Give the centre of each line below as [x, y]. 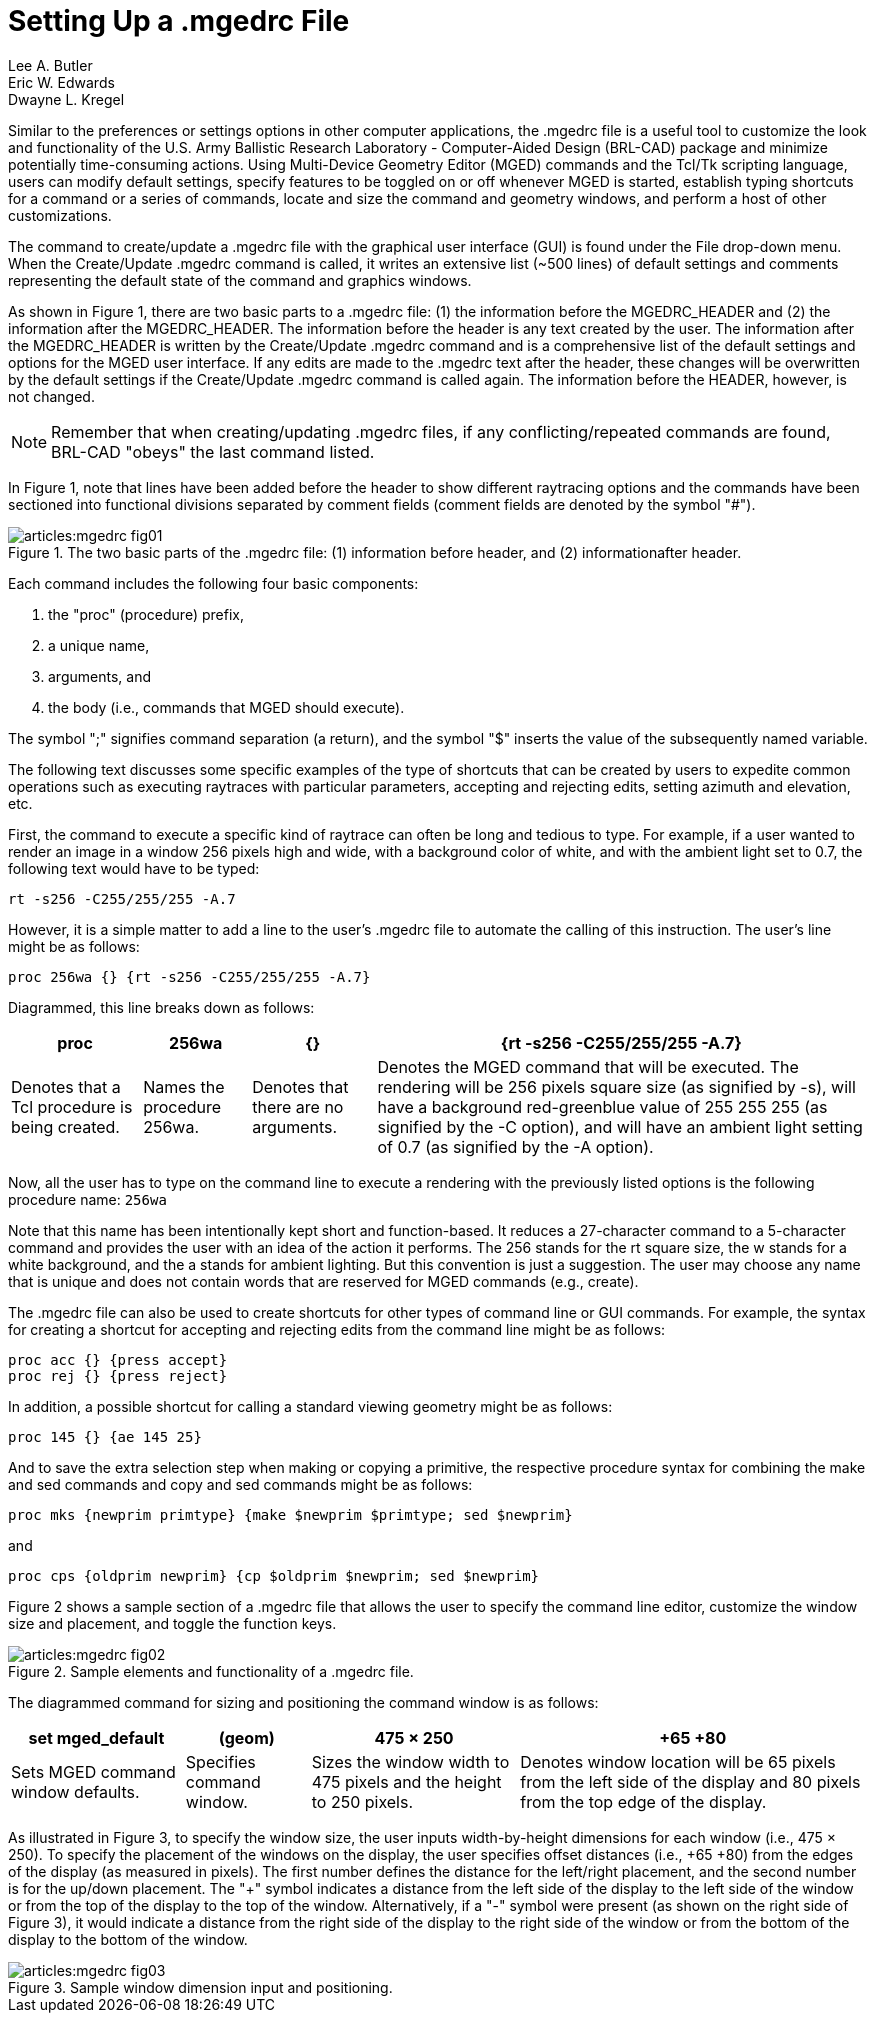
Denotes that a [66, 1086]
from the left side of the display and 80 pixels [690, 1781]
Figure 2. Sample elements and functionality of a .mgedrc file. [211, 1671]
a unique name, [99, 645]
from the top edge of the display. [643, 1801]
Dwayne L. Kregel [66, 99]
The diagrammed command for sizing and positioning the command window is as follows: [303, 1702]
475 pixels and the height [406, 1781]
